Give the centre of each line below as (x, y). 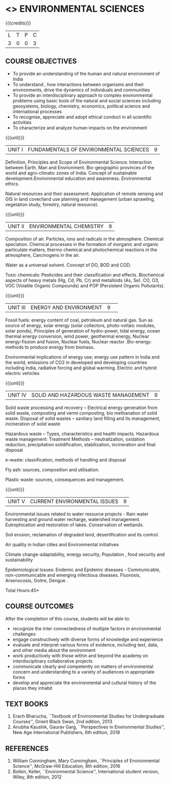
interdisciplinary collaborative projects (53, 661)
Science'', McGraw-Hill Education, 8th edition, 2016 (66, 766)
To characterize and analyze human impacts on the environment (80, 127)
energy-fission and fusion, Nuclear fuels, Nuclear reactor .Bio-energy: (79, 341)
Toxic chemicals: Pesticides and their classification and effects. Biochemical (85, 275)
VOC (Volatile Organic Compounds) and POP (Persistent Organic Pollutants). (85, 285)
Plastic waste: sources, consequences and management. (65, 479)
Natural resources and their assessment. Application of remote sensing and (84, 194)
